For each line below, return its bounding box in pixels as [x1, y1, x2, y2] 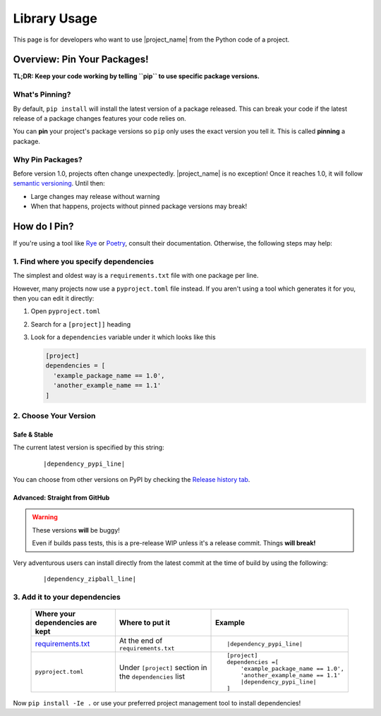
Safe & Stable [13, 430, 54, 439]
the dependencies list [119, 671, 185, 681]
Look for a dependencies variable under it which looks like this [30, 333, 216, 341]
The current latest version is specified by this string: [13, 443, 165, 451]
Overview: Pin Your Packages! [13, 54, 149, 66]
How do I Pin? [13, 220, 74, 232]
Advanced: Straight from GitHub [13, 493, 110, 502]
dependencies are [35, 617, 97, 627]
